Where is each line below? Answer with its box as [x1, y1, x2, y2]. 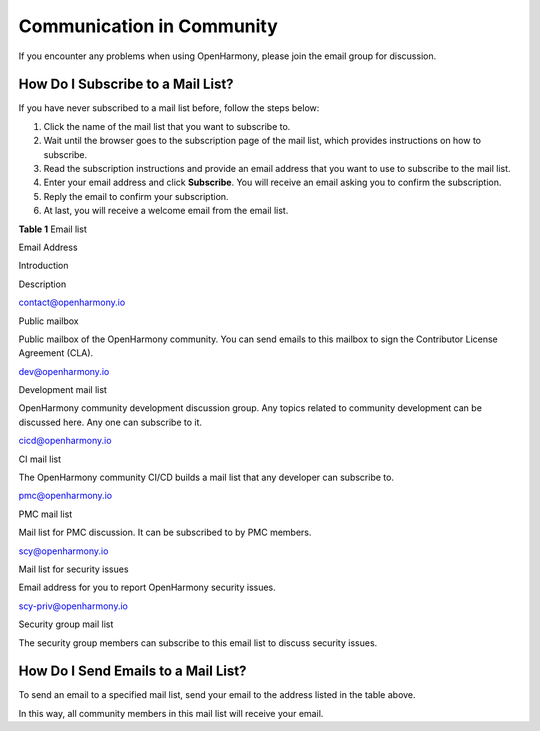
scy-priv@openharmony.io [18, 600, 129, 612]
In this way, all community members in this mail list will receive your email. [18, 707, 324, 719]
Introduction [18, 260, 69, 272]
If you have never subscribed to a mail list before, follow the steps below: [18, 102, 320, 114]
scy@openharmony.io [18, 545, 109, 557]
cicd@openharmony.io [18, 435, 112, 447]
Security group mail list [18, 618, 114, 630]
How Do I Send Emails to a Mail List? [18, 663, 247, 680]
